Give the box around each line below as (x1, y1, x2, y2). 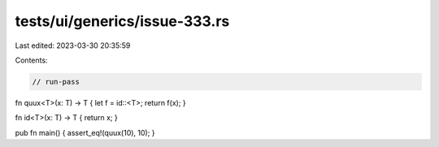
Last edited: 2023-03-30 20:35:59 (15, 41, 131, 50)
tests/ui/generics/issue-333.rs (15, 12, 230, 30)
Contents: (15, 55, 48, 65)
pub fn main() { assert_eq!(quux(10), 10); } (15, 128, 155, 137)
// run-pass (32, 77, 80, 86)
